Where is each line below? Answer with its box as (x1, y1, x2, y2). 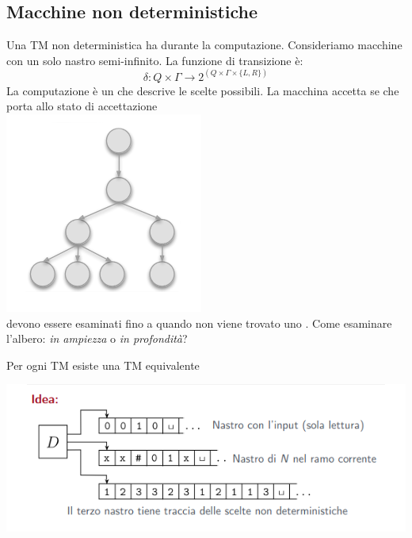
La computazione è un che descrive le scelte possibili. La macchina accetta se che (6, 82, 399, 98)
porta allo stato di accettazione (6, 98, 158, 114)
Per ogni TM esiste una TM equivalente (6, 356, 200, 373)
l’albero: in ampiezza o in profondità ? (6, 330, 188, 347)
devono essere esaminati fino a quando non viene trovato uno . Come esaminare (6, 314, 392, 331)
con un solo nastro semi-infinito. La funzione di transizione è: (6, 52, 303, 68)
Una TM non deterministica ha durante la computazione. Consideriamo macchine (6, 37, 402, 53)
